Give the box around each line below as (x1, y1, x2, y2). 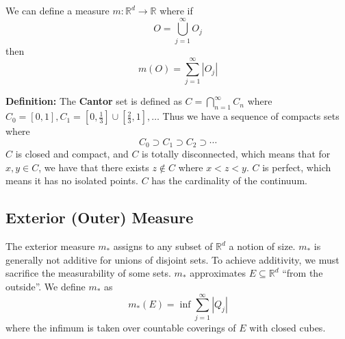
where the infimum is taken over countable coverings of (5, 320, 236, 334)
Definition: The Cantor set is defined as (5, 94, 182, 108)
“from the (282, 266, 323, 280)
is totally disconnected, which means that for (142, 147, 331, 161)
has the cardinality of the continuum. (151, 173, 307, 188)
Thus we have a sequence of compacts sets (162, 109, 340, 123)
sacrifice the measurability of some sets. (5, 266, 171, 280)
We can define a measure (5, 3, 110, 17)
